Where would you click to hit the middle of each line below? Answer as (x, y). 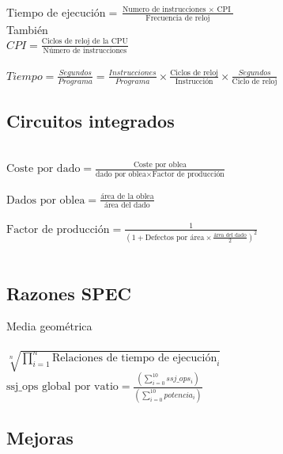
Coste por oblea (160, 165)
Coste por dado (43, 169)
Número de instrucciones (85, 51)
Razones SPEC (69, 293)
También (27, 29)
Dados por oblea (46, 200)
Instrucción (194, 82)
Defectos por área (175, 237)
